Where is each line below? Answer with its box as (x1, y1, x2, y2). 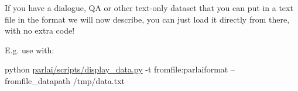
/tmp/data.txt (73, 74, 125, 86)
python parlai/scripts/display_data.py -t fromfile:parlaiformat (5, 63, 228, 75)
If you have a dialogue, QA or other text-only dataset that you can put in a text (5, 2, 293, 13)
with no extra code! (5, 24, 75, 37)
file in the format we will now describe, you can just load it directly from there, (5, 13, 290, 25)
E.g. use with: (5, 43, 54, 56)
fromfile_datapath (5, 74, 71, 86)
